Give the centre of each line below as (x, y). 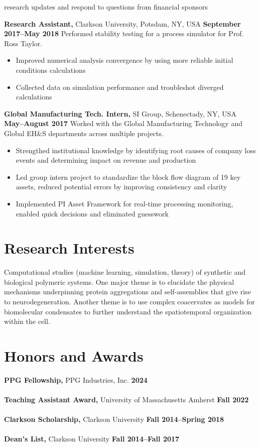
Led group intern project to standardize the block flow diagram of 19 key (128, 177)
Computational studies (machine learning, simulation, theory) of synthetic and (125, 272)
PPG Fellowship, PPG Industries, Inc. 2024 (76, 379)
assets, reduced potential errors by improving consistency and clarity (121, 187)
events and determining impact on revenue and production (106, 160)
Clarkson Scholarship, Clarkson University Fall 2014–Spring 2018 (114, 419)
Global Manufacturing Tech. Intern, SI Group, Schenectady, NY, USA (120, 113)
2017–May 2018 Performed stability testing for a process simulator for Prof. (124, 33)
